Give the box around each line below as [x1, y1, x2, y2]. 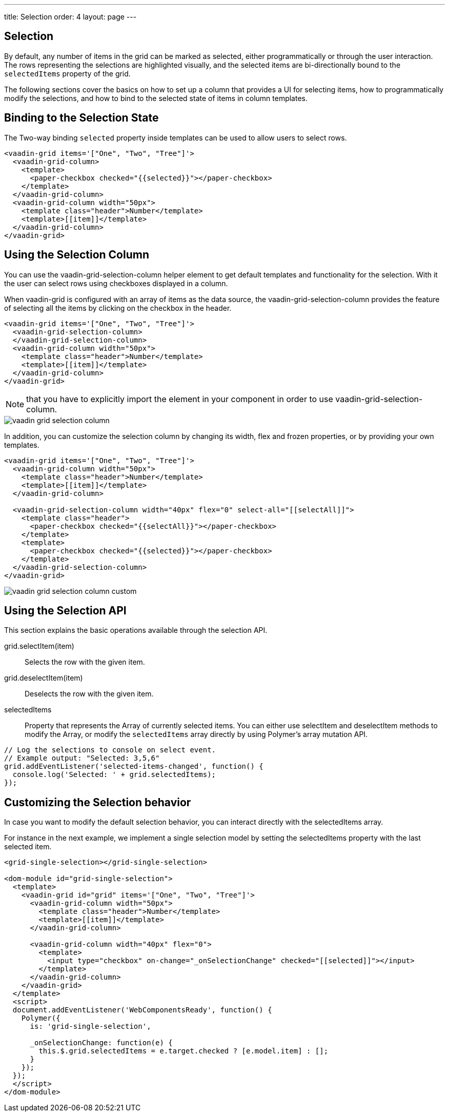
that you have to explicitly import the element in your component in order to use [26, 393, 333, 404]
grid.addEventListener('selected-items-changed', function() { [4, 762, 263, 771]
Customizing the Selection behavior [4, 795, 191, 809]
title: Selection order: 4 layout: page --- [4, 12, 137, 21]
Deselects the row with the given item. [25, 689, 154, 699]
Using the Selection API [4, 604, 127, 617]
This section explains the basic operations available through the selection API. [4, 626, 268, 635]
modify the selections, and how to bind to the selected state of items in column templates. [4, 93, 308, 103]
